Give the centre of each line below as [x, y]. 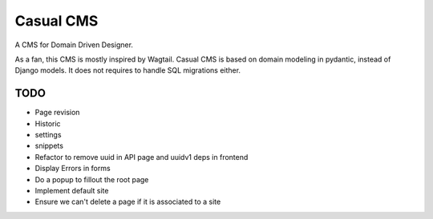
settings [48, 135]
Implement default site [72, 190]
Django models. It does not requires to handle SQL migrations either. [127, 70]
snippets [49, 146]
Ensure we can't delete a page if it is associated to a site [128, 202]
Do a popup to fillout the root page [92, 179]
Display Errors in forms [73, 169]
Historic [48, 123]
